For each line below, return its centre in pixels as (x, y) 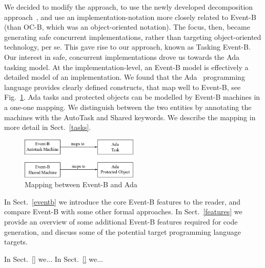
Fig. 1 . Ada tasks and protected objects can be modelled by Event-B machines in (132, 97)
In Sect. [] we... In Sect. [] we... (54, 259)
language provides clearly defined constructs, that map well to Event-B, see (123, 87)
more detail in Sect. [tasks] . (48, 127)
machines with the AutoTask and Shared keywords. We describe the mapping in (130, 117)
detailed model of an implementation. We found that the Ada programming (125, 77)
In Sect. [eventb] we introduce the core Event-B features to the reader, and (123, 201)
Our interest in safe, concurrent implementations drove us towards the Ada (122, 57)
